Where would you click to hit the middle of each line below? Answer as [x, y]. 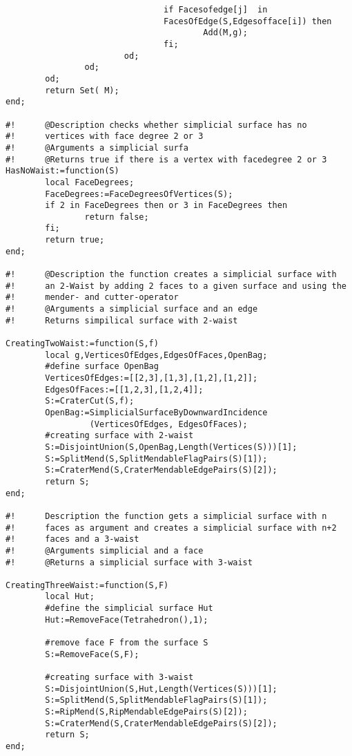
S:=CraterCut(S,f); [90, 401]
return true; [75, 240]
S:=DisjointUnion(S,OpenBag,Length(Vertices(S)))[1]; [171, 447]
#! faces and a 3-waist [72, 539]
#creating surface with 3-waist [119, 678]
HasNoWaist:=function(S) [62, 171]
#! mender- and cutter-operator [92, 297]
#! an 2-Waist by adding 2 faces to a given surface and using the [176, 286]
